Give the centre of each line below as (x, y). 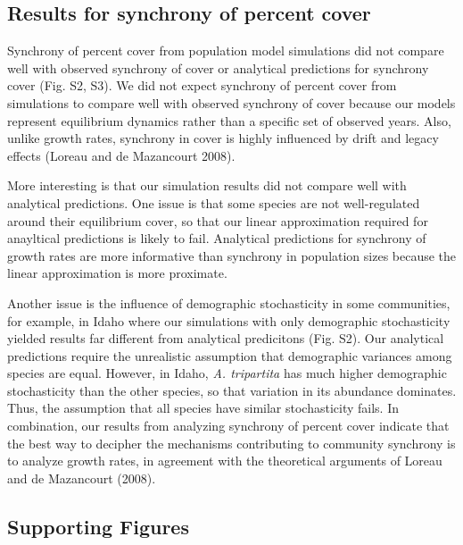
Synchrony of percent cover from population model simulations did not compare (226, 50)
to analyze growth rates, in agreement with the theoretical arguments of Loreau (225, 461)
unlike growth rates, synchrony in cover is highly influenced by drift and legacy (223, 138)
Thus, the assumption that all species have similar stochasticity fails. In (203, 408)
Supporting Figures (98, 526)
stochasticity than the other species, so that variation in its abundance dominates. (232, 390)
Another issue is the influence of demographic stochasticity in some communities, (229, 302)
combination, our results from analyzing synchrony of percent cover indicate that (228, 426)
